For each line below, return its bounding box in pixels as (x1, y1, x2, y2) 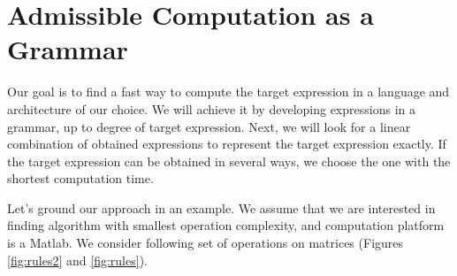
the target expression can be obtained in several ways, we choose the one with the (7, 151, 451, 170)
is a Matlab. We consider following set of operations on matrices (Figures (7, 234, 404, 252)
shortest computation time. (7, 169, 154, 188)
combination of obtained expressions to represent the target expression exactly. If (7, 134, 446, 153)
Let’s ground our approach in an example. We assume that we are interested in (7, 198, 436, 217)
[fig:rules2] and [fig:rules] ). (7, 250, 148, 269)
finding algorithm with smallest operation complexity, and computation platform (7, 216, 445, 234)
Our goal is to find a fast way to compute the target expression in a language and (7, 82, 450, 101)
